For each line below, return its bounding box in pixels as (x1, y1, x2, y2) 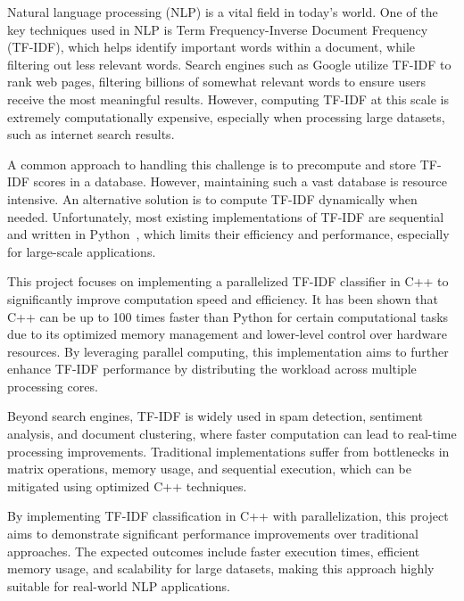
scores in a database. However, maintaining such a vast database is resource (33, 172, 448, 191)
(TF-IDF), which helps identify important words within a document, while (7, 37, 416, 56)
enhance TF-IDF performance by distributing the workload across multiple (7, 359, 417, 378)
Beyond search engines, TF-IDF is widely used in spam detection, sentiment (7, 407, 423, 425)
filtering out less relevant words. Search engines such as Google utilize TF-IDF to (7, 54, 452, 73)
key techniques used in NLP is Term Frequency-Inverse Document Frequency (7, 20, 428, 38)
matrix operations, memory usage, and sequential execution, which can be (7, 459, 412, 478)
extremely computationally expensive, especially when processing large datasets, (7, 107, 445, 126)
